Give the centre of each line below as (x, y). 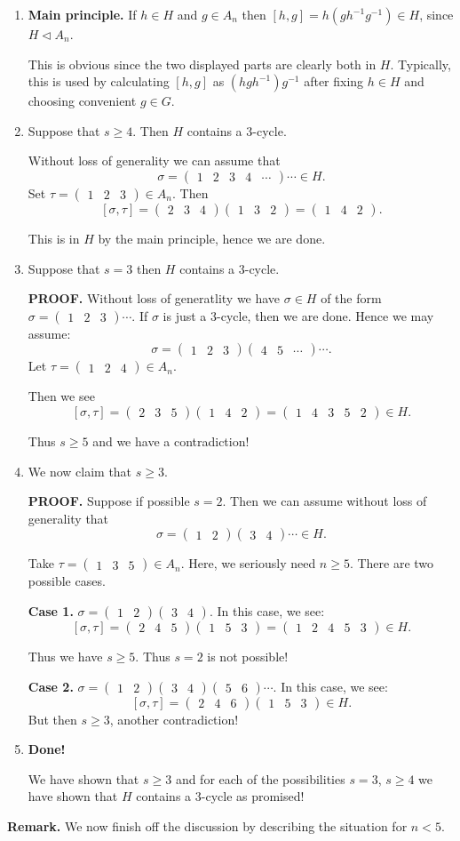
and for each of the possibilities (260, 778)
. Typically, (420, 64)
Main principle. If (82, 14)
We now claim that (80, 471)
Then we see (61, 396)
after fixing (334, 81)
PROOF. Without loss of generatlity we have (154, 298)
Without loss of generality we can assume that (154, 160)
